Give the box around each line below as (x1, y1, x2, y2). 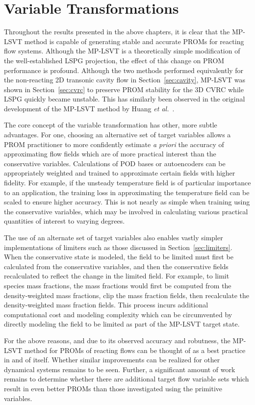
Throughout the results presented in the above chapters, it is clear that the (4, 26, 230, 37)
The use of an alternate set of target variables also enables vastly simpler (4, 232, 223, 242)
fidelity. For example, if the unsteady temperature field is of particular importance (4, 177, 251, 188)
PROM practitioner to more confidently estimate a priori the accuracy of (4, 139, 224, 149)
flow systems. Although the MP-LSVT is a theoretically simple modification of (4, 46, 240, 56)
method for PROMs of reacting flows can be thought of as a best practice (24, 345, 246, 355)
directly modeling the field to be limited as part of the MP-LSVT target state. (4, 319, 240, 329)
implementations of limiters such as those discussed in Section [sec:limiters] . (4, 242, 232, 252)
